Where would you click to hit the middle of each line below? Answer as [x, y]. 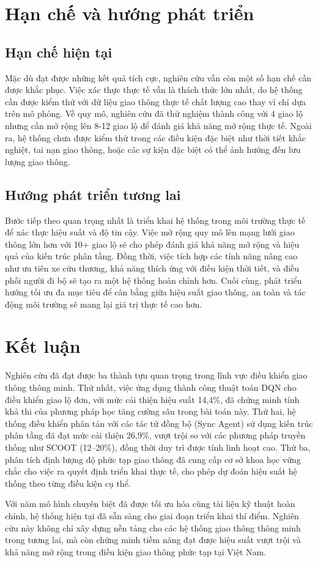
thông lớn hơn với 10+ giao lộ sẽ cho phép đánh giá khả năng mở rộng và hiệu [152, 244]
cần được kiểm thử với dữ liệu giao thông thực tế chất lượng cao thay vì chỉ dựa [155, 101]
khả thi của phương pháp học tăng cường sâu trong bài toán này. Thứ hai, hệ [150, 411]
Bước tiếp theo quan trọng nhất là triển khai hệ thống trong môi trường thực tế [155, 220]
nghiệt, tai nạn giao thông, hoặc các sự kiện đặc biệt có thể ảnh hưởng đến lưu [153, 150]
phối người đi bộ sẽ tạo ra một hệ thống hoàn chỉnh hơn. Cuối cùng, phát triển [153, 280]
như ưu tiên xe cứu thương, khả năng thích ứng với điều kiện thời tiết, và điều [152, 268]
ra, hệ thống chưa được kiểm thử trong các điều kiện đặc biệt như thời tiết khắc [156, 137]
